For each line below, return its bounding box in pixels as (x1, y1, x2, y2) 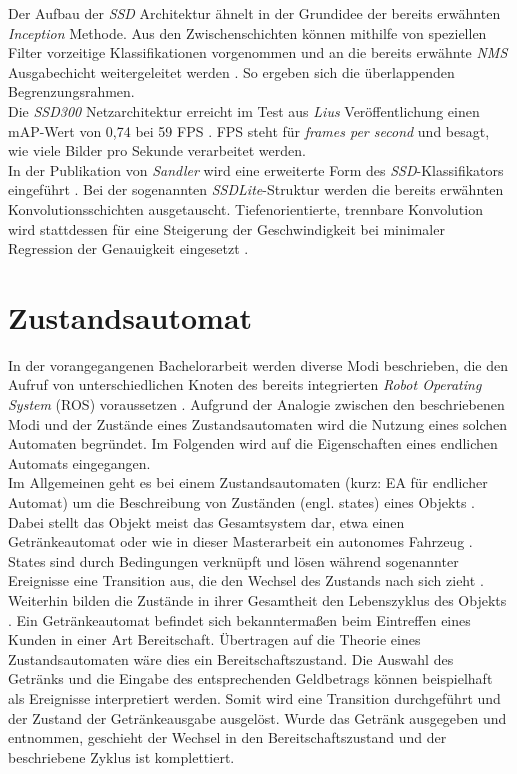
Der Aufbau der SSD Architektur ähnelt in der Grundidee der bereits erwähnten (8, 3, 501, 23)
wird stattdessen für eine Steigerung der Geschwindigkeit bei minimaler (8, 218, 445, 239)
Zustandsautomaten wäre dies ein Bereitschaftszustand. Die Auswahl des (8, 648, 454, 669)
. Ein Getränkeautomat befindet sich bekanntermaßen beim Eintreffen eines (8, 609, 471, 630)
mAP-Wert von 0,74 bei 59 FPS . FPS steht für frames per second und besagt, (8, 120, 490, 141)
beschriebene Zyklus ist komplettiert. (8, 746, 235, 767)
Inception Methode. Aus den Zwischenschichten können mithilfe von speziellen (8, 22, 487, 43)
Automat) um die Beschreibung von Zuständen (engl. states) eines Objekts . (8, 492, 475, 512)
